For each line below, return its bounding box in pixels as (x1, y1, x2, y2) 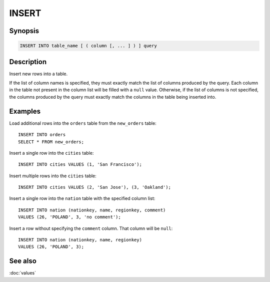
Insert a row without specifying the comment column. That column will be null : (9, 225, 173, 231)
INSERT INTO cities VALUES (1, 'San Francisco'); (18, 162, 142, 167)
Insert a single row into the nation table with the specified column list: (9, 195, 155, 201)
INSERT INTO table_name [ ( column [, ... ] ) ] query (19, 43, 157, 49)
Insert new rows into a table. (9, 71, 68, 77)
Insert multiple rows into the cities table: (9, 173, 97, 179)
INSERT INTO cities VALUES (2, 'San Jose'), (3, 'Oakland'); (18, 184, 171, 190)
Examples (9, 107, 41, 115)
